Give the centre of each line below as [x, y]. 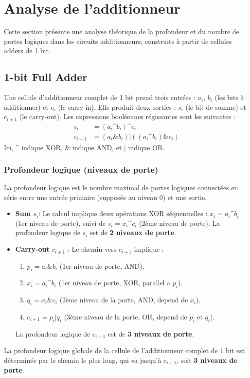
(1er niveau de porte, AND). [102, 266]
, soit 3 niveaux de [207, 360]
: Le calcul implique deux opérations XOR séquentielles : [123, 213]
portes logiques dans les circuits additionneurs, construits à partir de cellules [118, 41]
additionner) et [26, 107]
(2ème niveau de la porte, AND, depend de [124, 300]
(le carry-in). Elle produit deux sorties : [117, 107]
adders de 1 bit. [27, 50]
